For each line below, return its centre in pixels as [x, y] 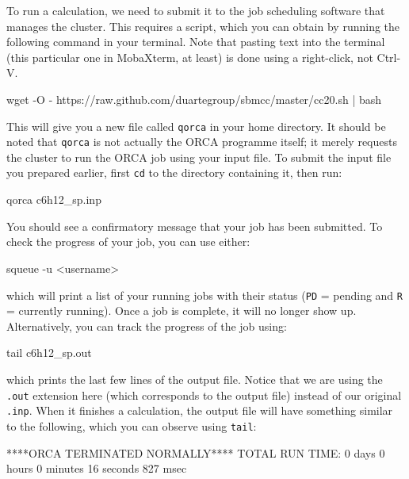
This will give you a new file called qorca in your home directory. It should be [196, 126]
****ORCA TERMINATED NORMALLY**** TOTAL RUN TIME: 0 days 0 [196, 452]
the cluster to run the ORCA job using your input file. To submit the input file [199, 157]
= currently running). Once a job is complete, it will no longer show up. [182, 310]
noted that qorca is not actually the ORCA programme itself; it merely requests [202, 142]
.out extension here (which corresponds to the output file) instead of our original [204, 395]
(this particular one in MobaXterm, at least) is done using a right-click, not [190, 57]
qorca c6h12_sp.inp [54, 199]
